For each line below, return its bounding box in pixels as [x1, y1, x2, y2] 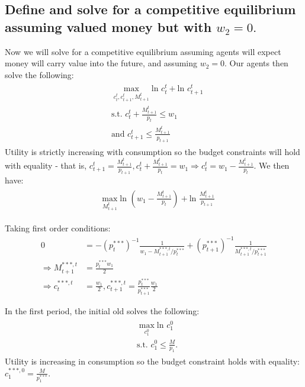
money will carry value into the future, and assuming [5, 57, 198, 69]
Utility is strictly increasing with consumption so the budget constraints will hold [5, 145, 300, 157]
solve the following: [5, 68, 74, 80]
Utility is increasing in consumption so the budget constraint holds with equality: [5, 355, 300, 367]
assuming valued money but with [5, 17, 212, 36]
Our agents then [229, 57, 288, 69]
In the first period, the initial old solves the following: [5, 305, 200, 317]
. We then [253, 159, 290, 172]
